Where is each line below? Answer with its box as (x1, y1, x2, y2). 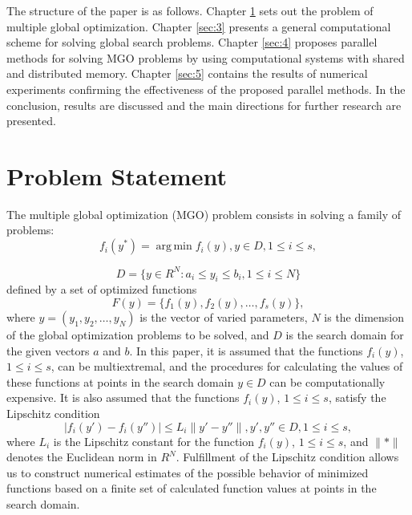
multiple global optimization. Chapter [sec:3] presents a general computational (6, 18, 391, 34)
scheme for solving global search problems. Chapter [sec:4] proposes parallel (6, 34, 378, 51)
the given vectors (6, 342, 90, 359)
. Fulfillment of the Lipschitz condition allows (176, 448, 399, 465)
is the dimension (324, 308, 405, 325)
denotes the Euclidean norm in (6, 448, 157, 465)
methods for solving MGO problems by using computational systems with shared (6, 49, 405, 66)
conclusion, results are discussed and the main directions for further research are (6, 96, 402, 113)
